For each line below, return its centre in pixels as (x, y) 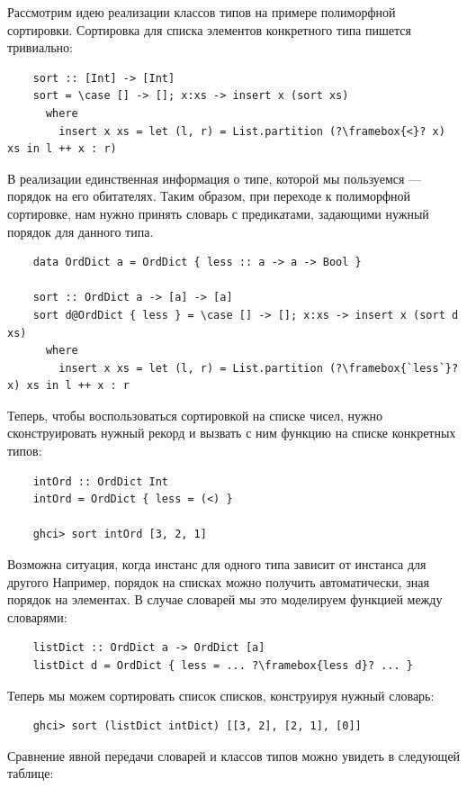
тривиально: (40, 47)
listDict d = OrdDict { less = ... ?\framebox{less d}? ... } (223, 666)
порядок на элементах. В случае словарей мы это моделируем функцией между (225, 599)
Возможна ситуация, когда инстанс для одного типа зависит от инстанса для (217, 564)
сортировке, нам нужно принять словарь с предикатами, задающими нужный (218, 213)
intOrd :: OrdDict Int (100, 481)
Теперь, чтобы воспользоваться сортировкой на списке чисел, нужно (195, 415)
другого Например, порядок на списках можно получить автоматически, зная (218, 581)
